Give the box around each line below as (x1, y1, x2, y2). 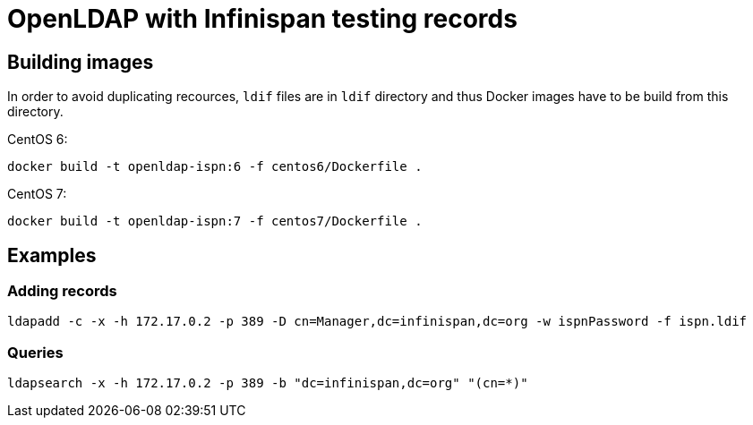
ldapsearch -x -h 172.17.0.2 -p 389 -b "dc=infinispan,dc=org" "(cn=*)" (7, 376, 528, 391)
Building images (7, 50, 154, 73)
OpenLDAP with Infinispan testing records (7, 4, 518, 34)
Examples (7, 243, 97, 267)
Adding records (7, 282, 117, 301)
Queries (7, 343, 64, 361)
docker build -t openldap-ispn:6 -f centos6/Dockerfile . (7, 159, 423, 174)
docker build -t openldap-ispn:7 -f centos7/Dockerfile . (7, 214, 423, 229)
